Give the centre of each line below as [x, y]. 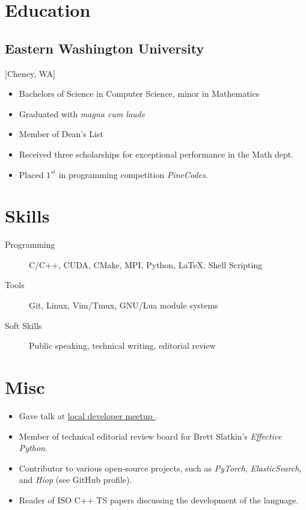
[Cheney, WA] [30, 73]
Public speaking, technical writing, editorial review [122, 346]
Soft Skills [23, 325]
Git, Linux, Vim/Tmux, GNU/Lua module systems [124, 305]
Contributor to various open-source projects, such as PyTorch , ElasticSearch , [160, 468]
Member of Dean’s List [61, 134]
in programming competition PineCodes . [133, 174]
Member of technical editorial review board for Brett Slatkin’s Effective [150, 436]
